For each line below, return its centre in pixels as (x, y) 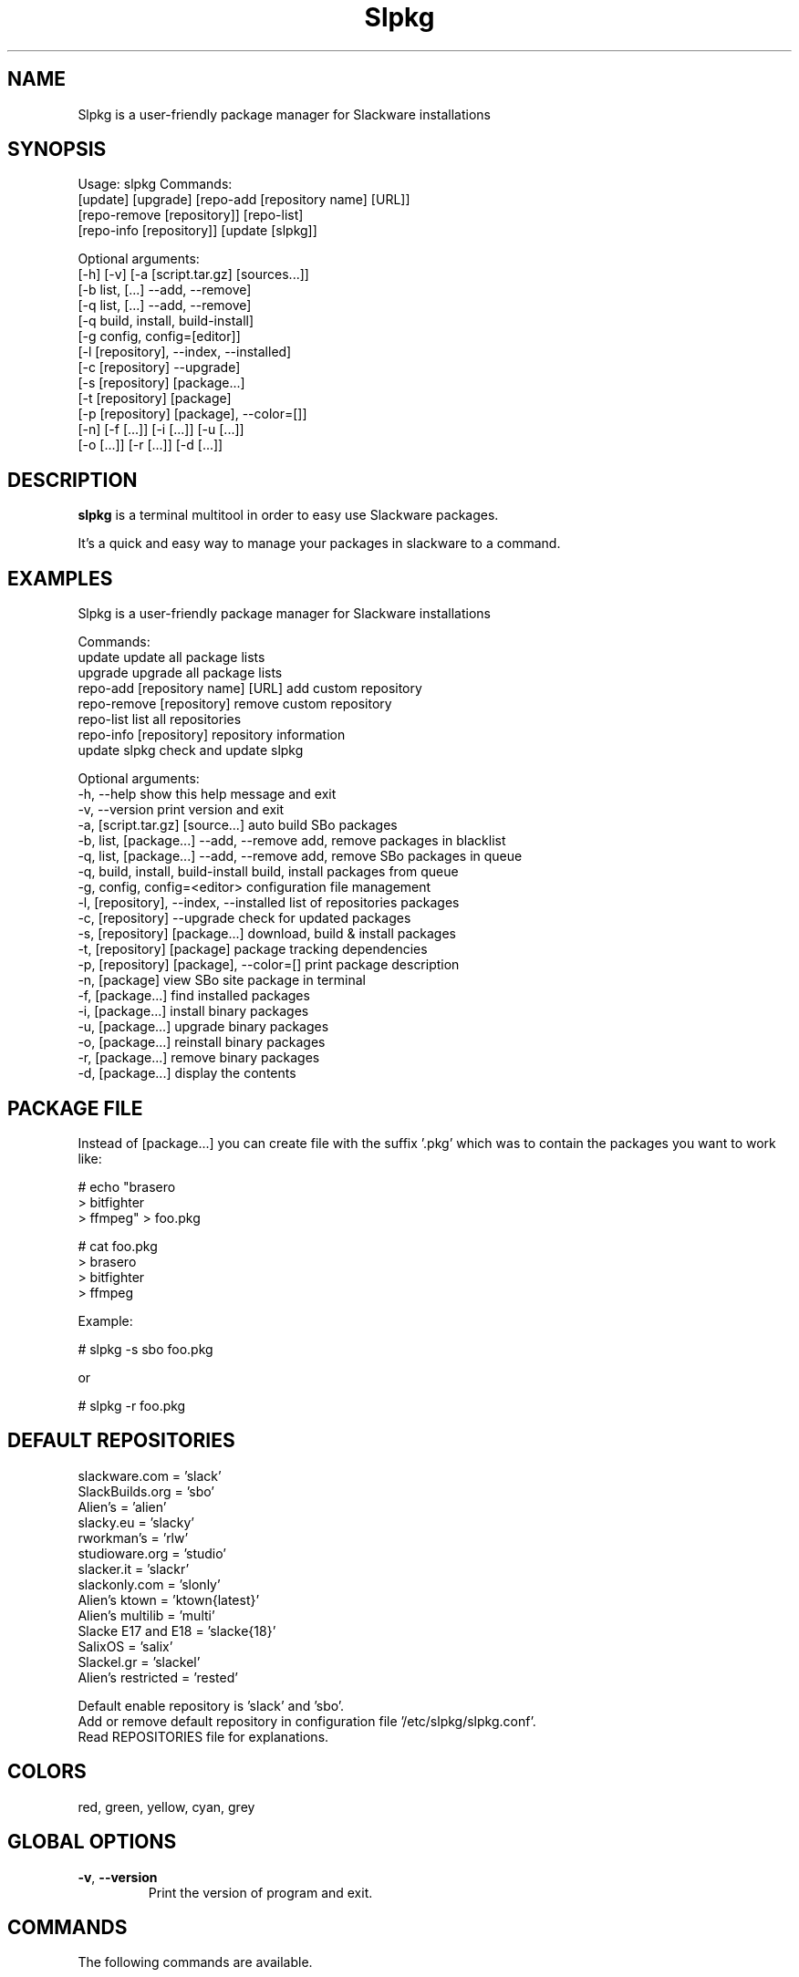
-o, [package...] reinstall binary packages (202, 1042)
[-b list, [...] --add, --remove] (165, 290)
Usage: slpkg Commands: (155, 184)
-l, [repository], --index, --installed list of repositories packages (269, 903)
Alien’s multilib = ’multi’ (146, 1615)
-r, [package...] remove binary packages (199, 1058)
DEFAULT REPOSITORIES (121, 1441)
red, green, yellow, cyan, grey (166, 1806)
